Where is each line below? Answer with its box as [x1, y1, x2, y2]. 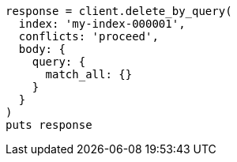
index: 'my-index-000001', [18, 17, 186, 30]
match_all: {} [45, 68, 133, 81]
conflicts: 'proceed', [18, 30, 159, 43]
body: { [18, 43, 66, 55]
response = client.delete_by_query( [6, 5, 232, 17]
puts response [6, 119, 92, 131]
